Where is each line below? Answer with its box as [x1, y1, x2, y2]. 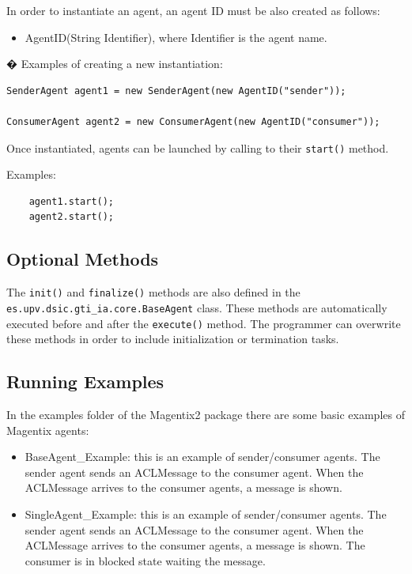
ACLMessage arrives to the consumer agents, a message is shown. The [25, 537, 365, 553]
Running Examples [6, 369, 164, 394]
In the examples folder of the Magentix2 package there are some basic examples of [6, 406, 405, 422]
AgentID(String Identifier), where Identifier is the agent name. [25, 28, 327, 45]
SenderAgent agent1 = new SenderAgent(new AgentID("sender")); [6, 85, 346, 96]
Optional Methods [6, 247, 159, 271]
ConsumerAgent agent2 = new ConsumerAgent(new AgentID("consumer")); [6, 115, 380, 127]
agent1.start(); [28, 195, 115, 207]
